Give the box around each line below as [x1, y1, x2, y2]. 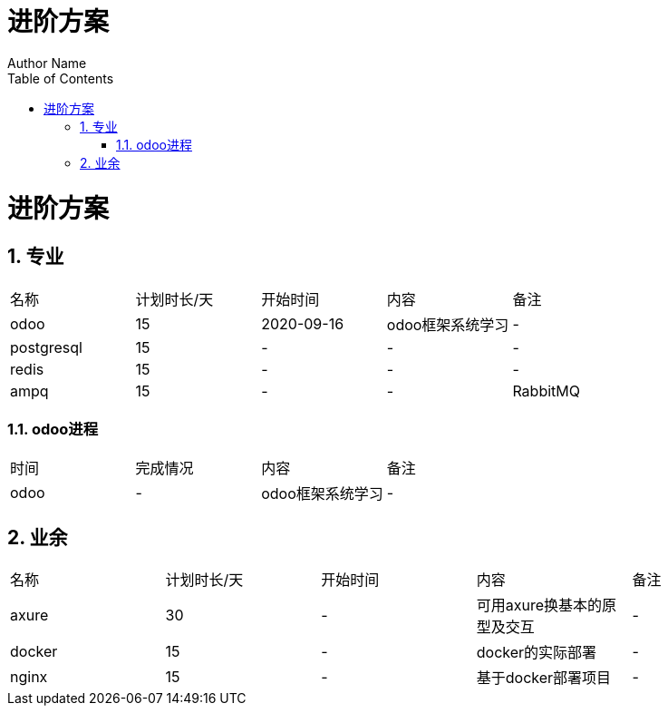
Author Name [7, 54, 87, 71]
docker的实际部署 [476, 643, 597, 662]
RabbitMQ [512, 381, 580, 400]
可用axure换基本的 [476, 596, 603, 615]
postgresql [10, 337, 82, 356]
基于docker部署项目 [476, 669, 612, 688]
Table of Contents [7, 70, 114, 86]
